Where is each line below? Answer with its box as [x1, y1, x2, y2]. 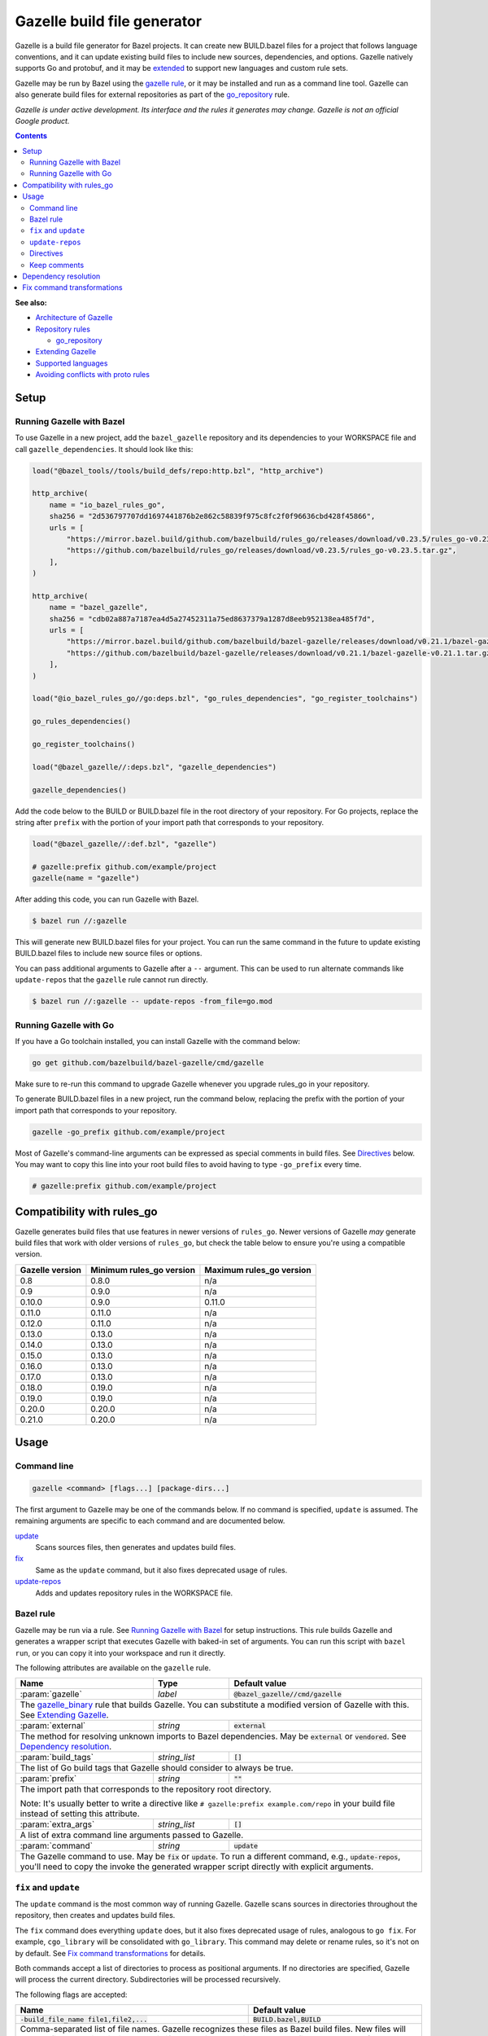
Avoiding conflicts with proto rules [35, 370, 150, 380]
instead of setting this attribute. [20, 1808, 140, 1819]
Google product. [15, 116, 70, 125]
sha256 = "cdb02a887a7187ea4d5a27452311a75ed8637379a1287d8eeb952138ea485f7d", [49, 614, 376, 623]
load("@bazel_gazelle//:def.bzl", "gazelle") [32, 839, 217, 849]
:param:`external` [20, 1720, 86, 1731]
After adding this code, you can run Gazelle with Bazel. [15, 894, 199, 904]
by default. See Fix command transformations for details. [15, 1948, 207, 1958]
